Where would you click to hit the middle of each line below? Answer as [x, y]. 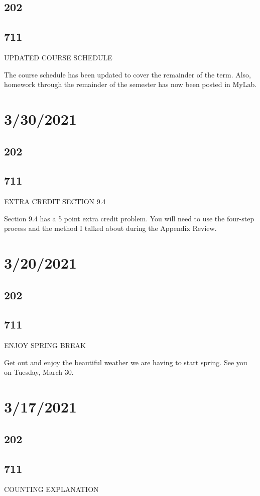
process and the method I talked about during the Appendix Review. [110, 228]
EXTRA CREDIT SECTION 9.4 [55, 201]
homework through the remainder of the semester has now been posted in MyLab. [131, 84]
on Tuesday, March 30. [39, 372]
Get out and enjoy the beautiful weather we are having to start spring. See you [126, 362]
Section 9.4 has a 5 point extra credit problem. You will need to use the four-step [129, 218]
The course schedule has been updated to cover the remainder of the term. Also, [128, 74]
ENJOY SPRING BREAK [45, 345]
